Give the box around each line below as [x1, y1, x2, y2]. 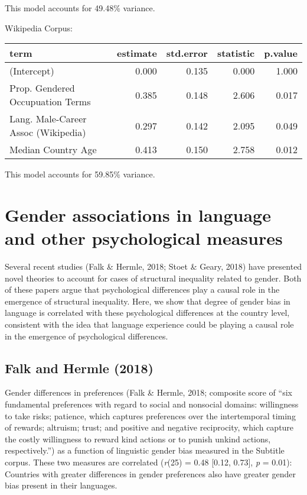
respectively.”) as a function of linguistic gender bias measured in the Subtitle [5, 444, 285, 457]
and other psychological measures [5, 226, 283, 250]
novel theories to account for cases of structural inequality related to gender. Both [5, 271, 302, 284]
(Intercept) [9, 64, 54, 78]
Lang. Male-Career [9, 112, 87, 126]
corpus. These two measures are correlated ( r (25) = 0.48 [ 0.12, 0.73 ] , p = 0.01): [5, 456, 292, 468]
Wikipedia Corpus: [5, 21, 73, 34]
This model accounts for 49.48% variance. [5, 2, 155, 14]
